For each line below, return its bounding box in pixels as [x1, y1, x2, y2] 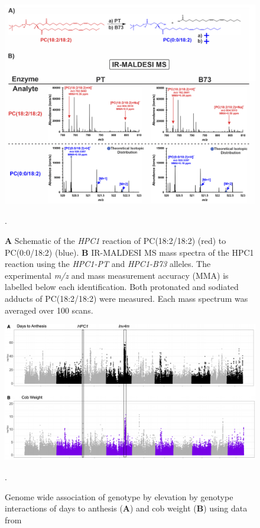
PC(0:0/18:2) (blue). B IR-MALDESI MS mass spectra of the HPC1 [5, 246, 254, 258]
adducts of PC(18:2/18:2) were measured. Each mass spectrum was [5, 292, 248, 305]
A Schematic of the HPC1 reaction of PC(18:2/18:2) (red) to [5, 234, 226, 247]
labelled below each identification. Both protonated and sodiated [5, 281, 239, 293]
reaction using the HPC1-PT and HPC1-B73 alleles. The [5, 258, 211, 270]
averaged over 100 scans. [5, 304, 93, 316]
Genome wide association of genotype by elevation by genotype [5, 490, 233, 503]
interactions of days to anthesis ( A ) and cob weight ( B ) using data [5, 502, 248, 514]
